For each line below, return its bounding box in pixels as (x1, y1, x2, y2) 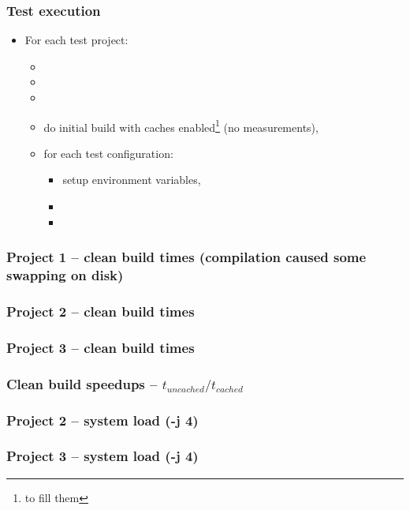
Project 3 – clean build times (6, 337, 195, 357)
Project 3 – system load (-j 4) (6, 446, 199, 466)
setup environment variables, (62, 171, 201, 188)
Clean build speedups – (6, 373, 158, 393)
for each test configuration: (43, 144, 173, 161)
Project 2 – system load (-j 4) (6, 410, 199, 429)
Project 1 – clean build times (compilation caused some (6, 247, 367, 267)
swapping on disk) (6, 265, 124, 285)
